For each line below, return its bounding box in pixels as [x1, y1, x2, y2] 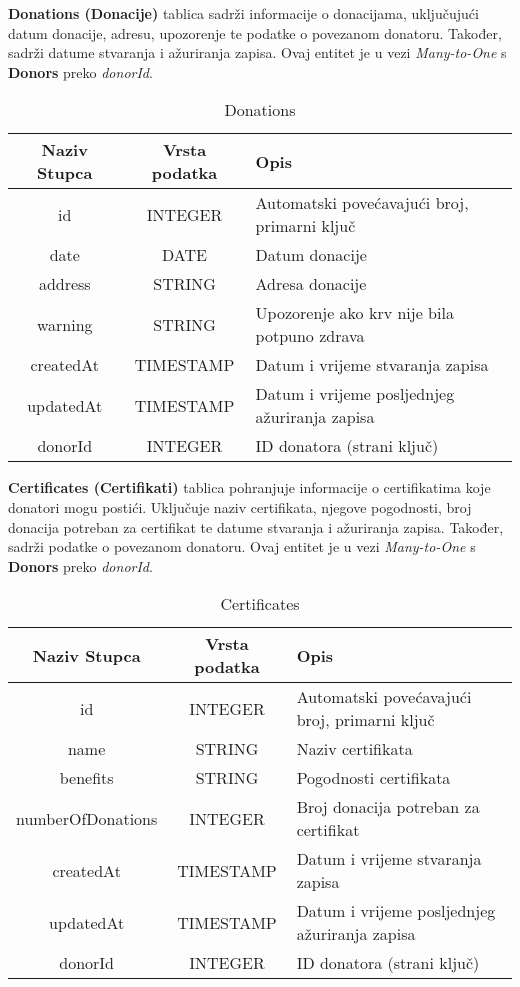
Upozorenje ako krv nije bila [255, 301, 454, 325]
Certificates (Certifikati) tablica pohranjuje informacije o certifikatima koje [8, 477, 491, 498]
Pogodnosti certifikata [296, 766, 451, 790]
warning [36, 312, 93, 336]
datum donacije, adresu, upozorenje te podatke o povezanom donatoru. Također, [8, 22, 502, 43]
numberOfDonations [16, 806, 158, 830]
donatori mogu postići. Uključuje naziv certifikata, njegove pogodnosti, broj [8, 496, 472, 517]
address [38, 272, 91, 296]
